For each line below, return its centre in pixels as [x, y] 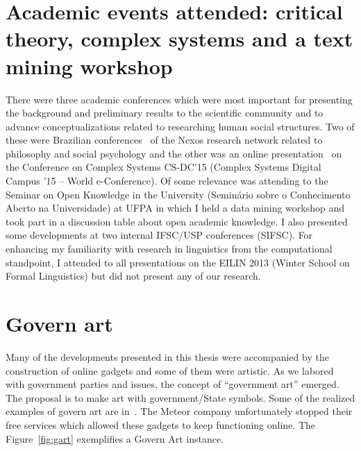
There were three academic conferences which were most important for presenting [179, 99]
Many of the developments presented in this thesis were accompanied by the [167, 356]
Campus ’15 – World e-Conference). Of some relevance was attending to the [167, 181]
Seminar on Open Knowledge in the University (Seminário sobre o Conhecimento [178, 194]
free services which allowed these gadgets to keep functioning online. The [161, 424]
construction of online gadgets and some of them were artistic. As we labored [170, 370]
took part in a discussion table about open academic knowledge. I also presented [177, 221]
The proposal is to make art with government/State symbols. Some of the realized [180, 397]
